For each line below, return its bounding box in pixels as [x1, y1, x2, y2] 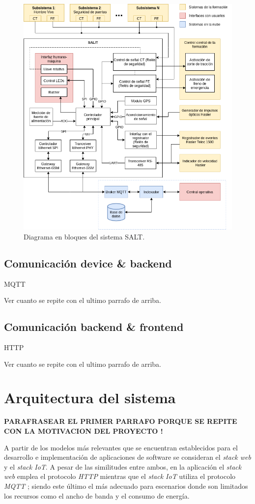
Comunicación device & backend [4, 255, 172, 270]
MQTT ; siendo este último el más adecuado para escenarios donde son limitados [4, 480, 248, 491]
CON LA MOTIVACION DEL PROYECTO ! [4, 425, 163, 436]
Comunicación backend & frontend [4, 319, 184, 334]
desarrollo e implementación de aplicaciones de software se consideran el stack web [4, 452, 251, 462]
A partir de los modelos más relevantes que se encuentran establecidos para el [4, 442, 238, 452]
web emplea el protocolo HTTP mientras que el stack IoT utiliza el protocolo [4, 471, 236, 481]
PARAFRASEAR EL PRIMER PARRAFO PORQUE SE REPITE [4, 416, 237, 426]
